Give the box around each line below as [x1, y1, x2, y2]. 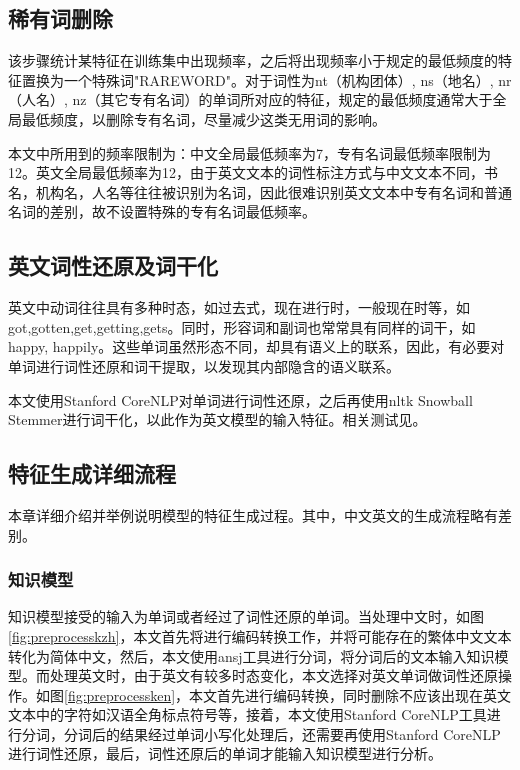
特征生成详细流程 [8, 458, 176, 489]
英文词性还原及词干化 [8, 250, 218, 281]
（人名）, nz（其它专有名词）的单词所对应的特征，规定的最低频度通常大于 [8, 89, 493, 110]
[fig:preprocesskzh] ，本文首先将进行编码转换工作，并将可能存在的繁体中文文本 [8, 625, 512, 646]
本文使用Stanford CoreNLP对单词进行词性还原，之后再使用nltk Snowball [8, 389, 473, 410]
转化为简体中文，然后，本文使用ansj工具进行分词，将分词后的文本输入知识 [8, 645, 495, 666]
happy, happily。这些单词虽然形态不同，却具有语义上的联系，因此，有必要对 [8, 336, 505, 357]
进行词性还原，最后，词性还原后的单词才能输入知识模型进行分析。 [8, 743, 442, 764]
